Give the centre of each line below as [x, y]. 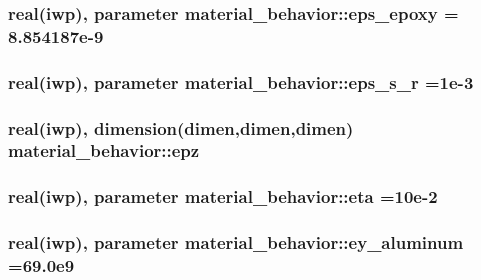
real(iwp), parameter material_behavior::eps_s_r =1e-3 [241, 81]
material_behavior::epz [104, 150]
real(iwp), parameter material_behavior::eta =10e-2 [223, 196]
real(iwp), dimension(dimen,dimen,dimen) [181, 127]
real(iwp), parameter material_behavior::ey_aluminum [236, 242]
